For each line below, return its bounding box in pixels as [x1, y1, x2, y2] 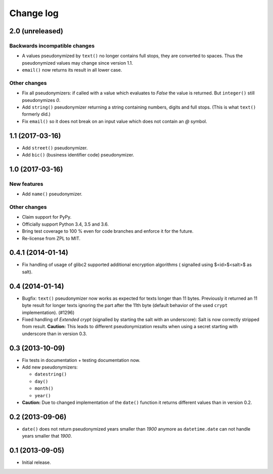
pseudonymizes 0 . [22, 97, 61, 103]
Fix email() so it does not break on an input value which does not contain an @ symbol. [22, 118, 207, 124]
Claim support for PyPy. [22, 214, 72, 220]
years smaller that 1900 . [22, 433, 72, 439]
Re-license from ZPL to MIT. [22, 235, 81, 241]
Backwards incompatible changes [9, 42, 95, 49]
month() [34, 386, 54, 391]
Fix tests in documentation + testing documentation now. [22, 357, 141, 363]
